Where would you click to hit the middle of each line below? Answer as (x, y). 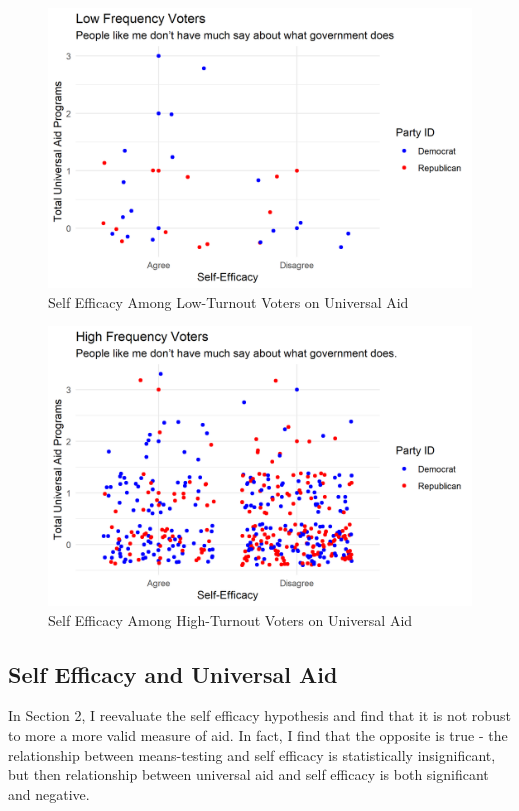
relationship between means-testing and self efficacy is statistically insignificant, (252, 754)
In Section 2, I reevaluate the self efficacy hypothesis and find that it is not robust (259, 715)
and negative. (49, 793)
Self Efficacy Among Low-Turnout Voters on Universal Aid (228, 301)
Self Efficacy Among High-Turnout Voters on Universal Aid (230, 619)
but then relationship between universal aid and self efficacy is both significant (248, 774)
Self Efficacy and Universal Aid (173, 673)
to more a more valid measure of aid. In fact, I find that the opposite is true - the (258, 734)
